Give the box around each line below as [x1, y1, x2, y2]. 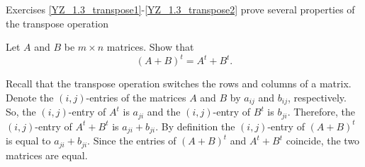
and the [147, 104, 181, 119]
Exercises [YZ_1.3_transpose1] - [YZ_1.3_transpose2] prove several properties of [6, 2, 355, 16]
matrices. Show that [106, 39, 194, 54]
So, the [6, 104, 36, 119]
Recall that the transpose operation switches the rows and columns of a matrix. [6, 76, 352, 91]
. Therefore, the [287, 104, 356, 119]
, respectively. [288, 89, 347, 104]
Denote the [6, 89, 54, 104]
